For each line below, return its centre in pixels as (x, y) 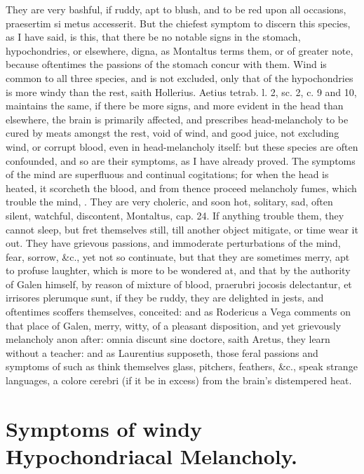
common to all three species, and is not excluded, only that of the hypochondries (180, 77)
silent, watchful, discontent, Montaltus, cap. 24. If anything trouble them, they (175, 215)
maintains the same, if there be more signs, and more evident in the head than (175, 106)
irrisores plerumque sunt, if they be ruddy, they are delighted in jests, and (165, 298)
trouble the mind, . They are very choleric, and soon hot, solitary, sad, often (169, 202)
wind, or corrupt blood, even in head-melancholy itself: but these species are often (182, 146)
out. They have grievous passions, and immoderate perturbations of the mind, (173, 243)
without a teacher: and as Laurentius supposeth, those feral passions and (162, 352)
